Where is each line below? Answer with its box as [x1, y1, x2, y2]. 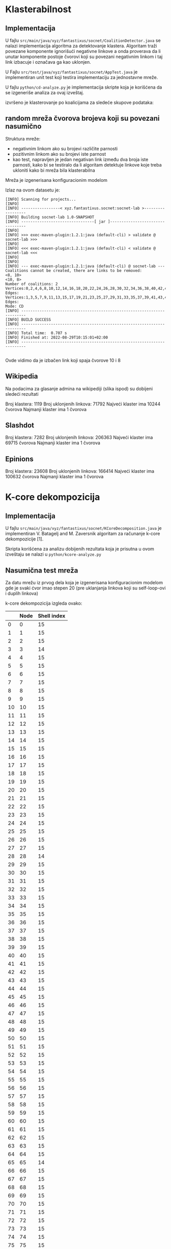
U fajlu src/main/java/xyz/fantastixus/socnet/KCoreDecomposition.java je [5, 525, 162, 531]
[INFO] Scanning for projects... [5, 197, 76, 202]
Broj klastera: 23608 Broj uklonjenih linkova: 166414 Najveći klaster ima [5, 468, 154, 474]
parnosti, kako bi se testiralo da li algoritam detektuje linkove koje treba [12, 161, 162, 168]
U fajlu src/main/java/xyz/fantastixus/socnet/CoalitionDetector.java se [5, 37, 161, 43]
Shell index [38, 612, 66, 619]
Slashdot [5, 421, 35, 430]
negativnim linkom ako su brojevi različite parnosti [12, 145, 118, 151]
